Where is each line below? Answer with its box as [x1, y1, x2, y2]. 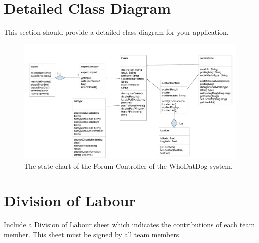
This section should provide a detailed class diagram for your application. [4, 27, 229, 37]
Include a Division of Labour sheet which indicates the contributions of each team [4, 219, 255, 230]
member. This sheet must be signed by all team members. [4, 229, 181, 239]
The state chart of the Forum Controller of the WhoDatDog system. [24, 161, 233, 171]
